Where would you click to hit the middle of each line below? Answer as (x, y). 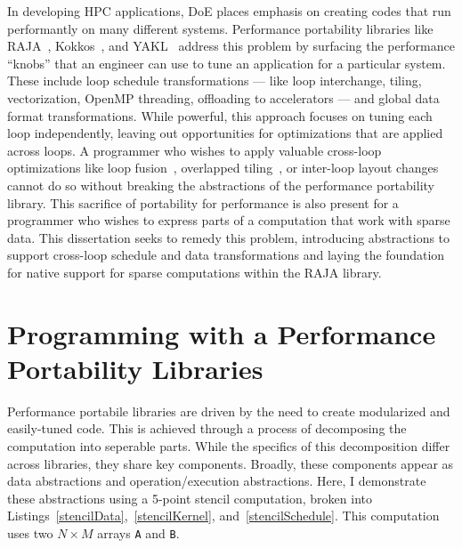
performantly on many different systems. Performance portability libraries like (220, 28)
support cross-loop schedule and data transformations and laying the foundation (226, 255)
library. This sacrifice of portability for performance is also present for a (203, 202)
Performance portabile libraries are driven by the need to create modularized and (229, 411)
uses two (30, 532)
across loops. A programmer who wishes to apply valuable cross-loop (195, 150)
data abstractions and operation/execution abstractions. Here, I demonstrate (217, 481)
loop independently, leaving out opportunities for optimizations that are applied (225, 133)
